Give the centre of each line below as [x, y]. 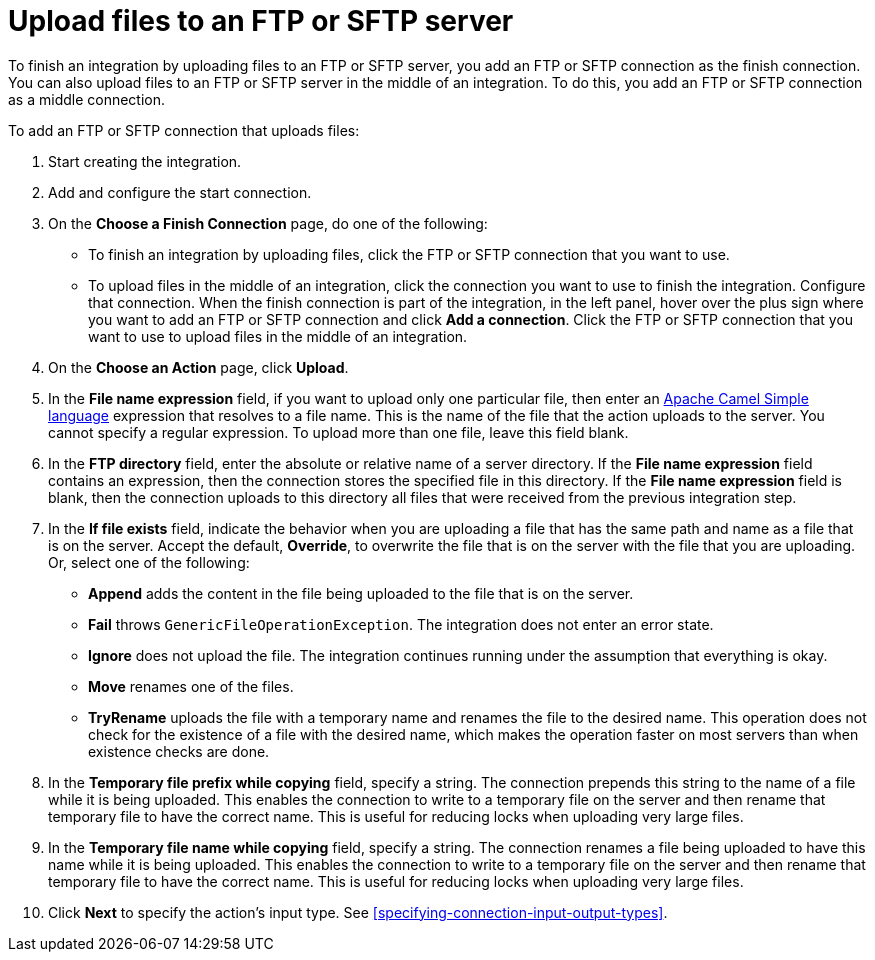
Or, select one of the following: [149, 562]
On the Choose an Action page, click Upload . [198, 367]
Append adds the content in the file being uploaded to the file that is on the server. [361, 593]
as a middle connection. [87, 99]
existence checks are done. [179, 751]
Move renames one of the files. [191, 686]
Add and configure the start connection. [180, 192]
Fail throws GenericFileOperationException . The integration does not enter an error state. [401, 624]
